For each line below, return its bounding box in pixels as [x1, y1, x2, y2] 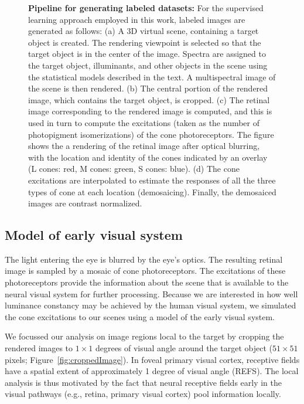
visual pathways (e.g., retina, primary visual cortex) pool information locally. [5, 388, 281, 400]
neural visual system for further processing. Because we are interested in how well [5, 287, 298, 300]
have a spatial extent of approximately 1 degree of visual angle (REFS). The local [5, 365, 299, 377]
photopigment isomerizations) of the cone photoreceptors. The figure [28, 128, 274, 140]
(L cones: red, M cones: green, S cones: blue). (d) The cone [28, 162, 240, 175]
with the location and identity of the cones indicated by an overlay [28, 151, 268, 163]
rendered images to [5, 342, 73, 354]
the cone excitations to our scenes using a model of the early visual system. [5, 310, 275, 322]
